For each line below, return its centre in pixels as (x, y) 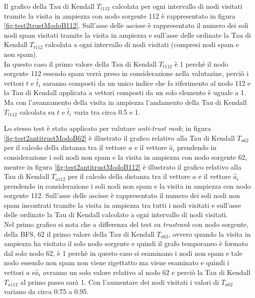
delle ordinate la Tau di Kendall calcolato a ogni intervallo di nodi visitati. (116, 214)
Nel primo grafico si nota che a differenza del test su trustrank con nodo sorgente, (126, 224)
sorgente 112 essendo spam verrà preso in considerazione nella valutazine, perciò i (126, 73)
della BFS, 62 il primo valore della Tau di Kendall (79, 234)
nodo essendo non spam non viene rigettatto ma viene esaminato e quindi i (117, 262)
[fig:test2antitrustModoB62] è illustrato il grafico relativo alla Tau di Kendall (119, 137)
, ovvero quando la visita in (209, 234)
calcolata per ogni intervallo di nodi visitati (177, 6)
